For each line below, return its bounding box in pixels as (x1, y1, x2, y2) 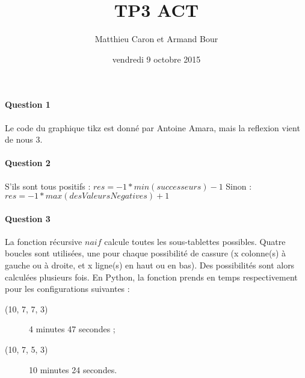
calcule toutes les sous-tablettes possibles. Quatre (104, 235, 286, 247)
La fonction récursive (5, 235, 82, 247)
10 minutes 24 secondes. (29, 363, 117, 376)
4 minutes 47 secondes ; (29, 323, 116, 335)
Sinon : (226, 179, 252, 192)
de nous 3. (5, 133, 43, 146)
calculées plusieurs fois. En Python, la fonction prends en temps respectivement (5, 270, 298, 283)
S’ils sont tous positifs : (5, 179, 91, 192)
